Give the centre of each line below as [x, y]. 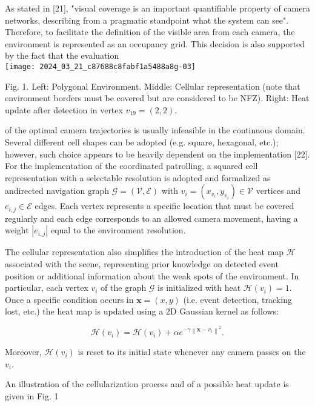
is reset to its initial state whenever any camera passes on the [192, 352]
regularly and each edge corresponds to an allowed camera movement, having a [151, 218]
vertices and [278, 191]
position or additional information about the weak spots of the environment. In [152, 275]
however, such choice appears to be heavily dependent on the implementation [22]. [157, 154]
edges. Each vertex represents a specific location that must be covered [164, 206]
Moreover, [23, 352]
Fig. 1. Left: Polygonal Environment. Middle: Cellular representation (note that [153, 86]
